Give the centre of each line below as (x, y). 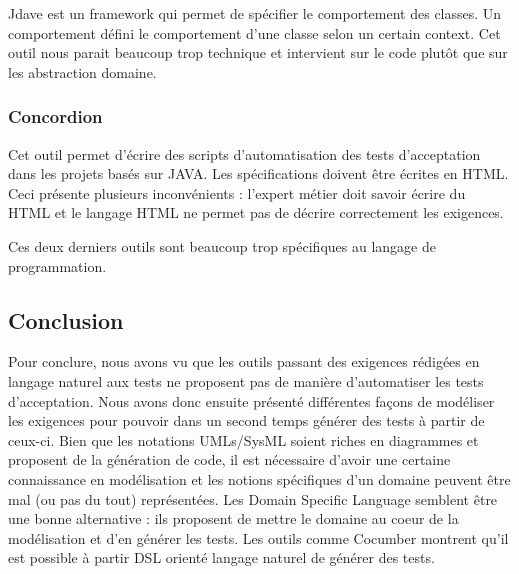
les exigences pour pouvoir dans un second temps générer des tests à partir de (246, 420)
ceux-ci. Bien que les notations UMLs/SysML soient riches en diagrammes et (243, 439)
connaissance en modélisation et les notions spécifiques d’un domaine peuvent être (259, 478)
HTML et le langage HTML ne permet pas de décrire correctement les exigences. (256, 212)
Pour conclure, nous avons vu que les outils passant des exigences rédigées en (244, 361)
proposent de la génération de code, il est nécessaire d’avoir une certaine (229, 459)
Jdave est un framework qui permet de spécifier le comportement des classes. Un (255, 13)
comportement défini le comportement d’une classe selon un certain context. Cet (254, 32)
